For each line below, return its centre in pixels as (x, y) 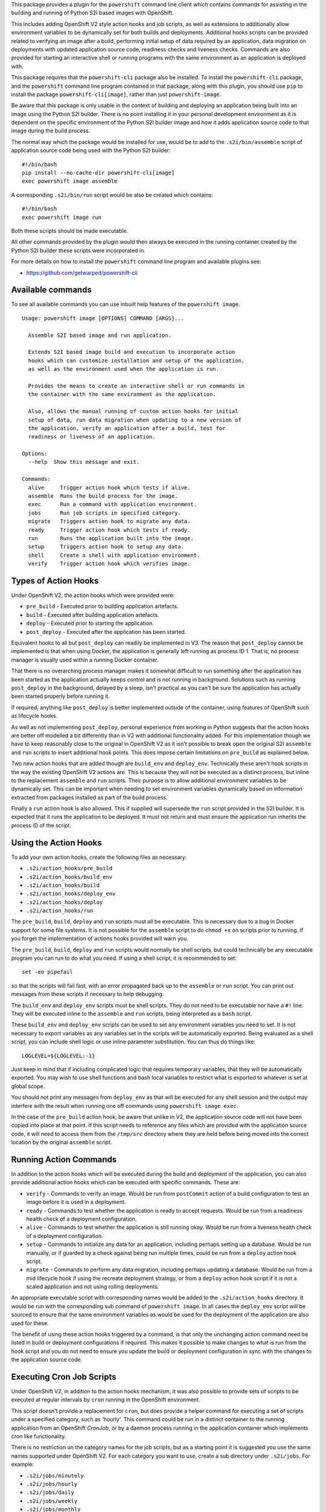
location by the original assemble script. (62, 1142)
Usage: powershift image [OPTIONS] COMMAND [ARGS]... (103, 318)
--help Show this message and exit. (84, 462)
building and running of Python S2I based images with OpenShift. (93, 13)
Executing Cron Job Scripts (64, 1377)
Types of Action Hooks (55, 581)
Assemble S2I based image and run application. (100, 335)
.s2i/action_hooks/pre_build (69, 868)
